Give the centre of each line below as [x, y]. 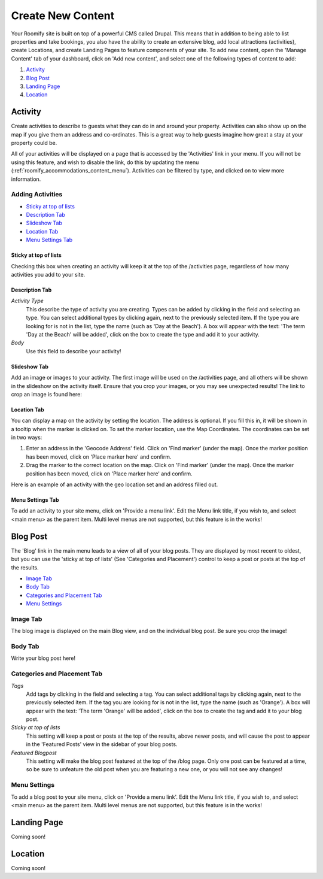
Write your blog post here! [43, 658]
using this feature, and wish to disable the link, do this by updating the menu [105, 162]
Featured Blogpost [34, 753]
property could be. [34, 143]
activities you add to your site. [48, 275]
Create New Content [63, 16]
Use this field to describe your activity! [74, 351]
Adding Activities [37, 195]
